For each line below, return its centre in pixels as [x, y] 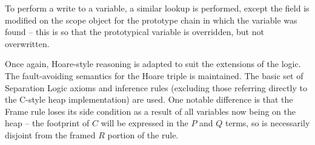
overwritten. [27, 43]
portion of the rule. [143, 134]
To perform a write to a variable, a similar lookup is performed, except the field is [157, 8]
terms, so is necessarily [268, 123]
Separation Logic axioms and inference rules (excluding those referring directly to [156, 87]
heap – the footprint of [47, 123]
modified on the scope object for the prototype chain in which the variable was [151, 20]
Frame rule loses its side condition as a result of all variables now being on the [150, 111]
